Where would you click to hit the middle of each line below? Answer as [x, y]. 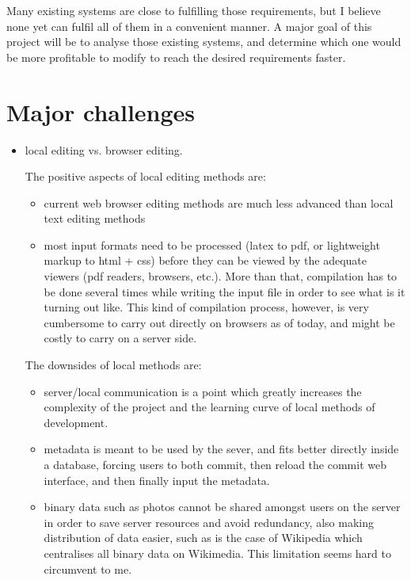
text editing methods [95, 218]
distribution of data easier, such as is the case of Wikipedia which [203, 538]
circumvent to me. [88, 569]
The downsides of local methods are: [113, 365]
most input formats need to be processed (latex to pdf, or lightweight [212, 244]
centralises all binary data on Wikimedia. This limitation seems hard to [217, 553]
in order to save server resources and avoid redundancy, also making [209, 522]
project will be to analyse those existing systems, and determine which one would [204, 42]
